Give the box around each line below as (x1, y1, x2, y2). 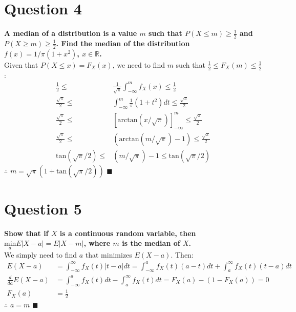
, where (83, 238, 111, 248)
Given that (4, 59, 38, 70)
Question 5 (4, 198, 82, 219)
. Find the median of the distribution (56, 37, 190, 48)
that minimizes (85, 249, 132, 260)
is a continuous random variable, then (59, 227, 196, 238)
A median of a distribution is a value (4, 28, 137, 38)
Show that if (4, 227, 49, 238)
